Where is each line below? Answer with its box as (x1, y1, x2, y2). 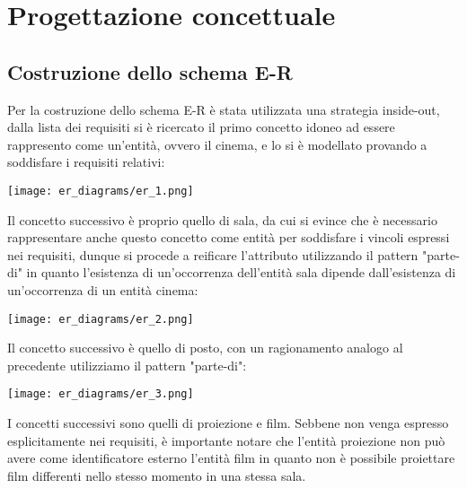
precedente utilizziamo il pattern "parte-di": (7, 355, 247, 374)
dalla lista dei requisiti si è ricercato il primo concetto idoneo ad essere (7, 118, 395, 136)
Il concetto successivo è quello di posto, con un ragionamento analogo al (7, 338, 403, 357)
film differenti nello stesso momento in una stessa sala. (7, 466, 306, 484)
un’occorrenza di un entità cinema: (7, 280, 198, 299)
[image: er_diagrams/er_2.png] (7, 312, 194, 326)
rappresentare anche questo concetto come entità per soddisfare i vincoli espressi (7, 228, 450, 247)
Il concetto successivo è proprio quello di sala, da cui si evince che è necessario (7, 210, 437, 229)
